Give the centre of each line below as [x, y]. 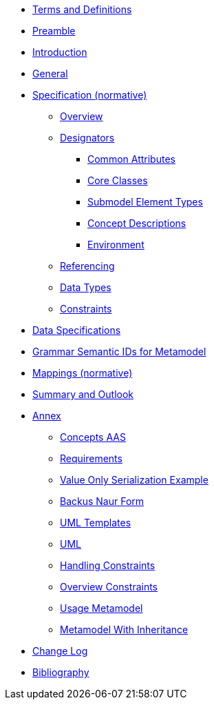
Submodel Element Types [145, 202]
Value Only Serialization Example [134, 480]
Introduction [60, 52]
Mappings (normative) [83, 373]
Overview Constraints [109, 587]
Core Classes [118, 180]
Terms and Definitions [82, 9]
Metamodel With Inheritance [124, 629]
